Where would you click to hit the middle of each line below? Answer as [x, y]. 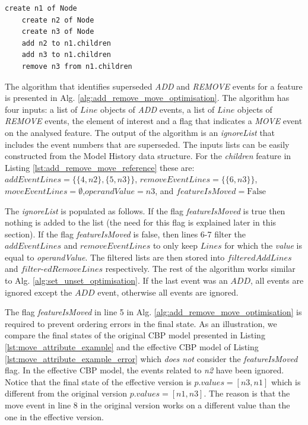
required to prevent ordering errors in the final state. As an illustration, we [141, 323]
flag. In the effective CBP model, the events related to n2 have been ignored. [145, 370]
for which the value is [263, 245]
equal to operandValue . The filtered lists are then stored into [115, 257]
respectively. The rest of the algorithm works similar [200, 269]
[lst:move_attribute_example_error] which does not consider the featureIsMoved [151, 358]
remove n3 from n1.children [77, 66]
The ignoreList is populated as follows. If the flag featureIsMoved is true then [145, 210]
